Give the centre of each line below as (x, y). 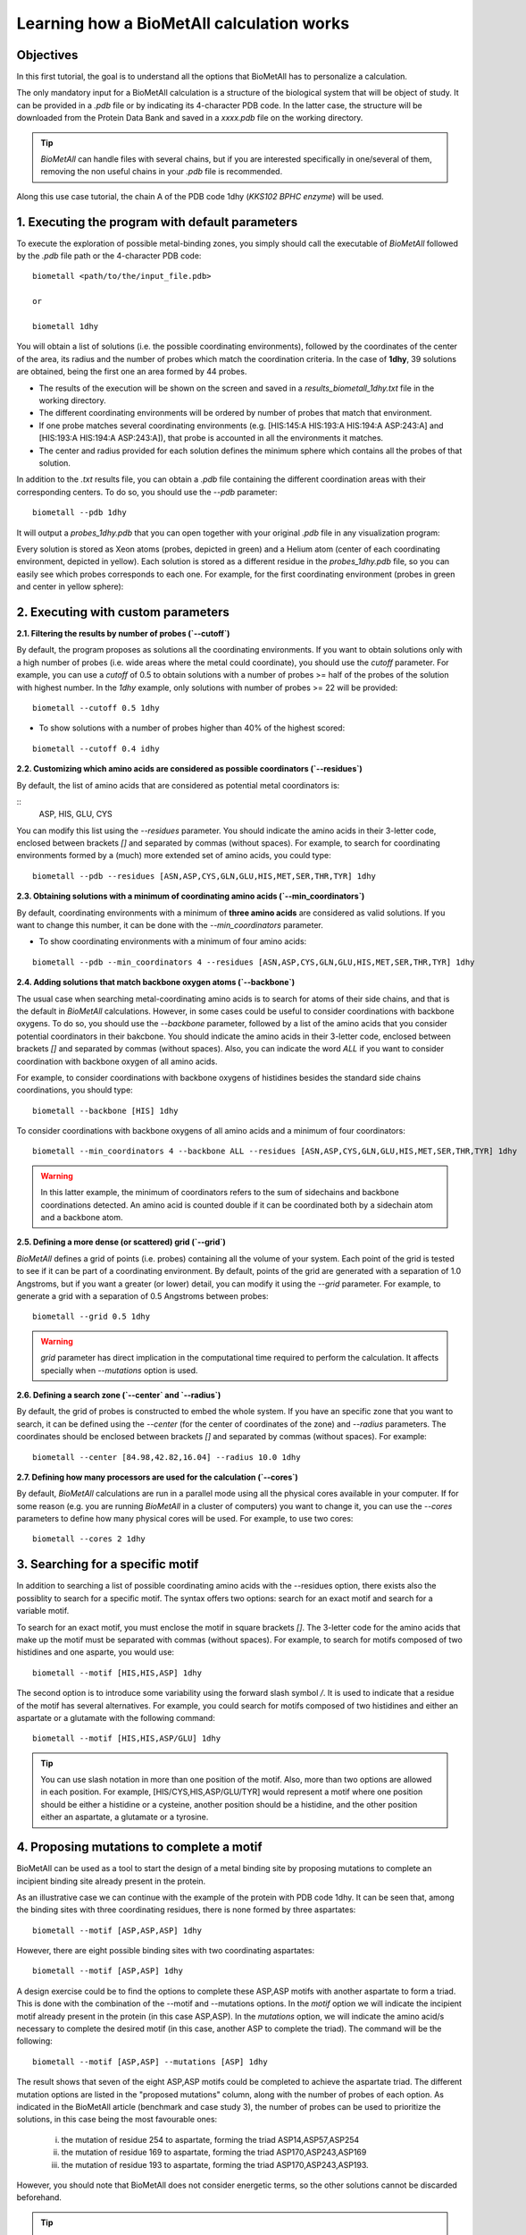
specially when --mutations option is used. (119, 1370)
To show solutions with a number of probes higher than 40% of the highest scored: (192, 728)
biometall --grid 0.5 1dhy (92, 1317)
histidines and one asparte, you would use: (95, 1652)
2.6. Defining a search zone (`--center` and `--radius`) (119, 1395)
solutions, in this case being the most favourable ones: (117, 2120)
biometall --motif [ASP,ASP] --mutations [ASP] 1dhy (150, 2062)
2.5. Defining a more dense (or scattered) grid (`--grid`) (121, 1242)
